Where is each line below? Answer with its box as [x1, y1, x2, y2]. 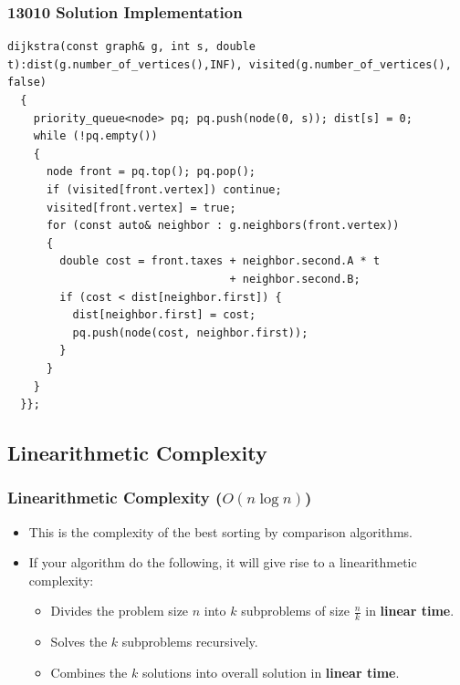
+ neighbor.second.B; [229, 272, 361, 285]
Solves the [50, 632, 108, 651]
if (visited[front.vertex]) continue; [46, 182, 282, 196]
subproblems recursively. [121, 632, 258, 651]
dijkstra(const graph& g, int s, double [7, 40, 256, 54]
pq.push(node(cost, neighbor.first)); [72, 326, 308, 339]
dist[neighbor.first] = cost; [72, 308, 256, 322]
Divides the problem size [50, 601, 189, 620]
